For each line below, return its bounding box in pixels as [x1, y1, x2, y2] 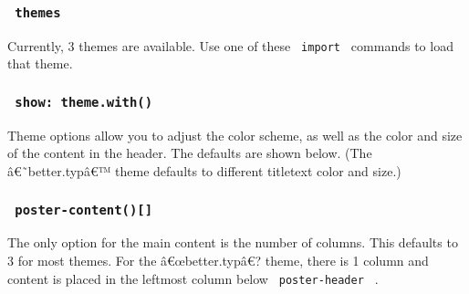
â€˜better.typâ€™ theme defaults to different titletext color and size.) [7, 162, 401, 180]
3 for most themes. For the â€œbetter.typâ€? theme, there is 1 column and [7, 250, 429, 269]
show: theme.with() [15, 94, 153, 110]
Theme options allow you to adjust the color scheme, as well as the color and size [7, 125, 463, 144]
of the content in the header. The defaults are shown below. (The [7, 143, 372, 163]
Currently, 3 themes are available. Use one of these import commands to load [7, 36, 453, 55]
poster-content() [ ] [15, 202, 153, 217]
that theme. [7, 54, 73, 73]
